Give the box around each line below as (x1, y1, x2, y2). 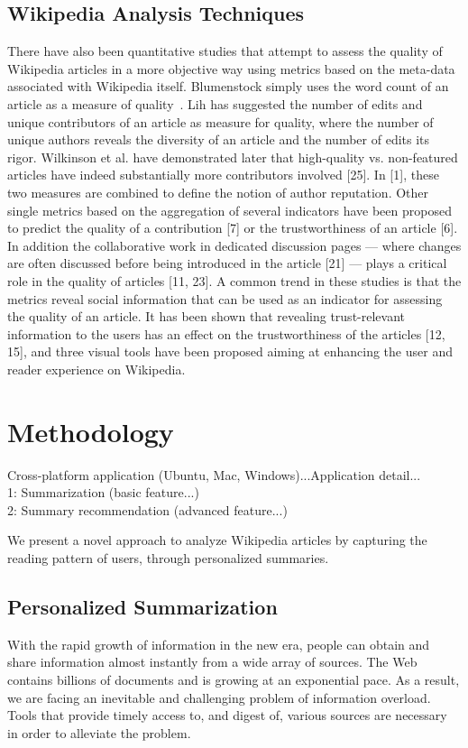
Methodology (7, 412, 174, 449)
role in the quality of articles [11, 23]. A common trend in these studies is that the (7, 271, 462, 290)
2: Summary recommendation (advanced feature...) (7, 500, 288, 519)
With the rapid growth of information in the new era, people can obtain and (7, 634, 430, 653)
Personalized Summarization (7, 592, 278, 620)
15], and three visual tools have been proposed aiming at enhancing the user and (7, 342, 453, 361)
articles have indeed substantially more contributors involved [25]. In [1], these (7, 165, 439, 184)
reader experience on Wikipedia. (7, 359, 186, 378)
